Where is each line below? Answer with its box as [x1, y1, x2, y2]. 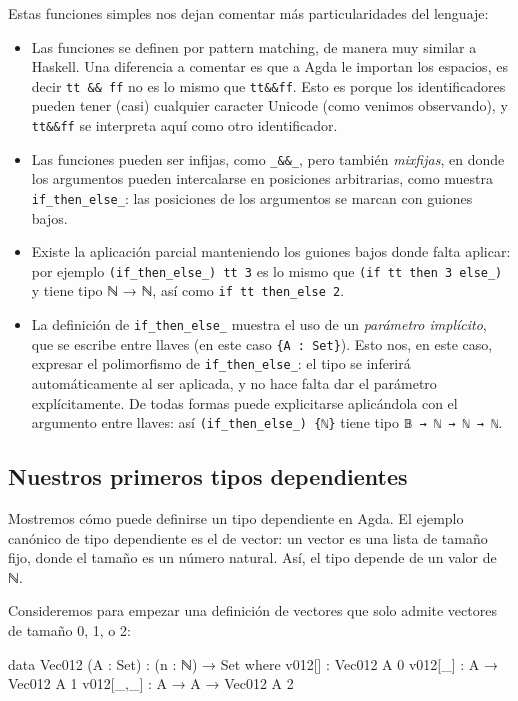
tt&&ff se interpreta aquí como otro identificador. [31, 115, 338, 136]
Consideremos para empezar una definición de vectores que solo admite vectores [8, 600, 497, 621]
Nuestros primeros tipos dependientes [8, 461, 408, 492]
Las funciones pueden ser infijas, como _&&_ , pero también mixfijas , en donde [31, 148, 505, 169]
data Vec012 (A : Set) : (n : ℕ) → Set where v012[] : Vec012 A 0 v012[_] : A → [8, 653, 498, 674]
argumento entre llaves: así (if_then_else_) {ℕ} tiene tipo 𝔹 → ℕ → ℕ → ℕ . [31, 412, 503, 433]
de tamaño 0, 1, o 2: [8, 620, 131, 641]
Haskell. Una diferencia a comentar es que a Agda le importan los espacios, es [31, 56, 508, 77]
